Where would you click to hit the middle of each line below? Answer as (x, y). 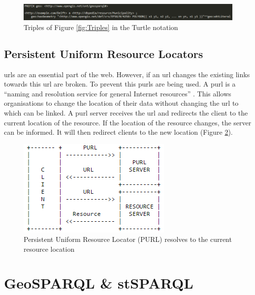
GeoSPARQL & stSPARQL (99, 282)
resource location (49, 249)
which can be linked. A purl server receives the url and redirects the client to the (126, 112)
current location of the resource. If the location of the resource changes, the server (128, 122)
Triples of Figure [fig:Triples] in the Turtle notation (101, 27)
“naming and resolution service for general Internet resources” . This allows (118, 93)
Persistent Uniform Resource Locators (104, 53)
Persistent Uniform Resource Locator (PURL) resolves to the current (128, 239)
